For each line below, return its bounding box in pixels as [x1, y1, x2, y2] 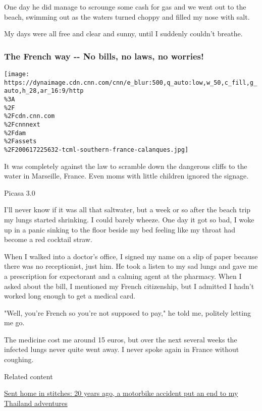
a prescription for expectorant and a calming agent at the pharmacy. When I [4, 270, 242, 281]
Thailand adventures [4, 397, 68, 408]
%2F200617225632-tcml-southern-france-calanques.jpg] [4, 146, 189, 153]
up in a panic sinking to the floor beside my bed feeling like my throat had [4, 224, 235, 234]
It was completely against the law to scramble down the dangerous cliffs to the [4, 160, 247, 171]
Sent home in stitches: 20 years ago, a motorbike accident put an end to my [4, 388, 238, 398]
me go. [4, 317, 25, 328]
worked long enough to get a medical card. [4, 290, 136, 301]
